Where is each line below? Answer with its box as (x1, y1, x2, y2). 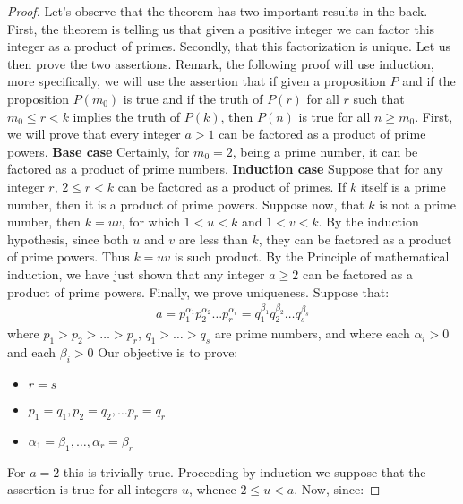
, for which (121, 212, 180, 231)
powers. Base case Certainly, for (7, 141, 190, 160)
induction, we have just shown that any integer (7, 264, 265, 283)
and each (7, 343, 56, 362)
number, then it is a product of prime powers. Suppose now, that (7, 194, 364, 213)
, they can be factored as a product (258, 229, 452, 248)
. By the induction (318, 212, 419, 231)
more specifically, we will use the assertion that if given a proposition (7, 72, 386, 90)
